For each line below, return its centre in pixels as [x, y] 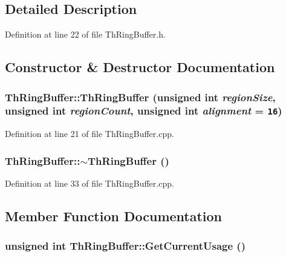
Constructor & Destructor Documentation [140, 67]
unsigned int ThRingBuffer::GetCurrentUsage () [125, 246]
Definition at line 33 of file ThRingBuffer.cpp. [89, 183]
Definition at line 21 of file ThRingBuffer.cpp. [89, 134]
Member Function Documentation [114, 216]
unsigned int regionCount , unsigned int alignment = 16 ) [144, 111]
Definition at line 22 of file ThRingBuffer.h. [85, 34]
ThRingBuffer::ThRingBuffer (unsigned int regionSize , [140, 97]
